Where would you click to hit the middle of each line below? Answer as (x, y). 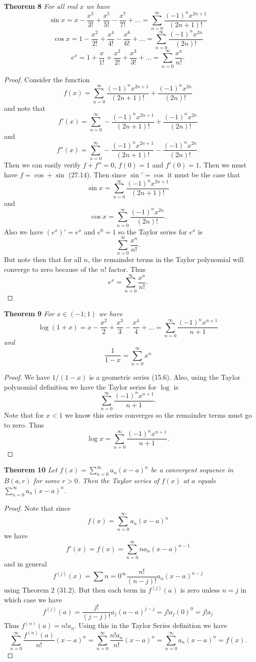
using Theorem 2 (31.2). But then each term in (75, 590)
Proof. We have (27, 377)
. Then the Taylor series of (118, 480)
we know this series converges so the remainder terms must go (158, 415)
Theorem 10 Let (31, 470)
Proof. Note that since (37, 508)
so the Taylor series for (153, 231)
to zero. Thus (24, 425)
